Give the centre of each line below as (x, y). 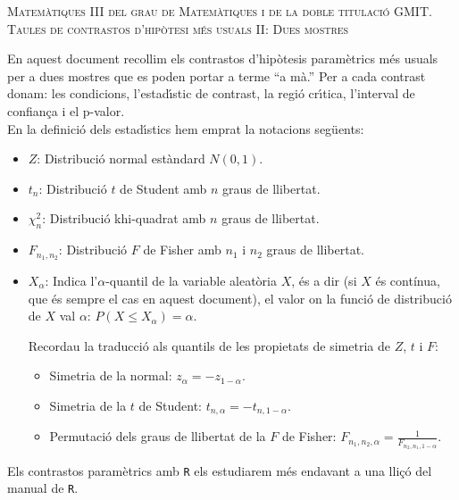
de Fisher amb (182, 250)
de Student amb (163, 188)
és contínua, (408, 280)
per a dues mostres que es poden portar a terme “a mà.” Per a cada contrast (217, 75)
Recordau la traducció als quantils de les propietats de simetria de (209, 345)
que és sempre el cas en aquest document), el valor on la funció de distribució (240, 298)
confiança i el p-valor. (66, 110)
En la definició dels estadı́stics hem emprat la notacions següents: (186, 128)
